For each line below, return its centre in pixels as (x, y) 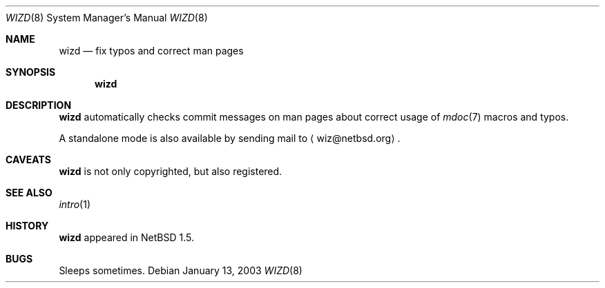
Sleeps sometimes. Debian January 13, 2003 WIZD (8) (181, 270)
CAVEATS (28, 160)
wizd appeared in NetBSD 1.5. (127, 237)
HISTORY (27, 226)
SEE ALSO (29, 193)
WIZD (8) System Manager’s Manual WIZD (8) (107, 18)
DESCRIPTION (39, 105)
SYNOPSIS (31, 72)
